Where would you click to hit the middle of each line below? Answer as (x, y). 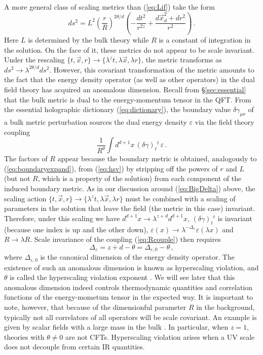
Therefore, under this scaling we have (62, 218)
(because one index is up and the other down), (76, 229)
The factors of (26, 158)
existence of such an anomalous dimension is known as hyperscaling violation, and (131, 267)
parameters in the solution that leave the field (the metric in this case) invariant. (130, 208)
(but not (17, 178)
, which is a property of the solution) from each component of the (140, 178)
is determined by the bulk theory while (88, 40)
